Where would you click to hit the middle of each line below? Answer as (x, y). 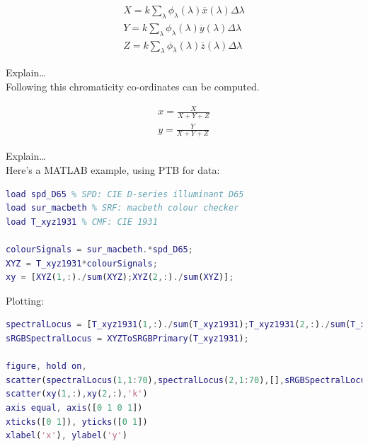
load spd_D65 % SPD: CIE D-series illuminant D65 (125, 194)
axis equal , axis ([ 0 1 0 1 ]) (74, 407)
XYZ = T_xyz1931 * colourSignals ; (82, 263)
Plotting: (25, 300)
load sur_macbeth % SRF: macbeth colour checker (122, 208)
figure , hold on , (46, 366)
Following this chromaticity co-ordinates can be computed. (133, 87)
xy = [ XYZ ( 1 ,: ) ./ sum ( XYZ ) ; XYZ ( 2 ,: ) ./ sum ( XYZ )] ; (120, 277)
